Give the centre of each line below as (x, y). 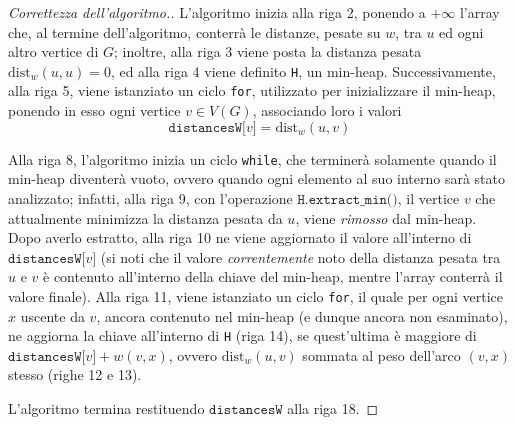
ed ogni (461, 31)
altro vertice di (53, 51)
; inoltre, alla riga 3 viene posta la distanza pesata (267, 51)
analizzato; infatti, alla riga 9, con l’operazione (150, 197)
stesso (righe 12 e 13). (75, 374)
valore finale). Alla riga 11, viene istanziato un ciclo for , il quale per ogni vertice (256, 295)
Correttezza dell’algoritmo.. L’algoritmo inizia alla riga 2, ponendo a (217, 12)
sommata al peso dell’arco (381, 354)
